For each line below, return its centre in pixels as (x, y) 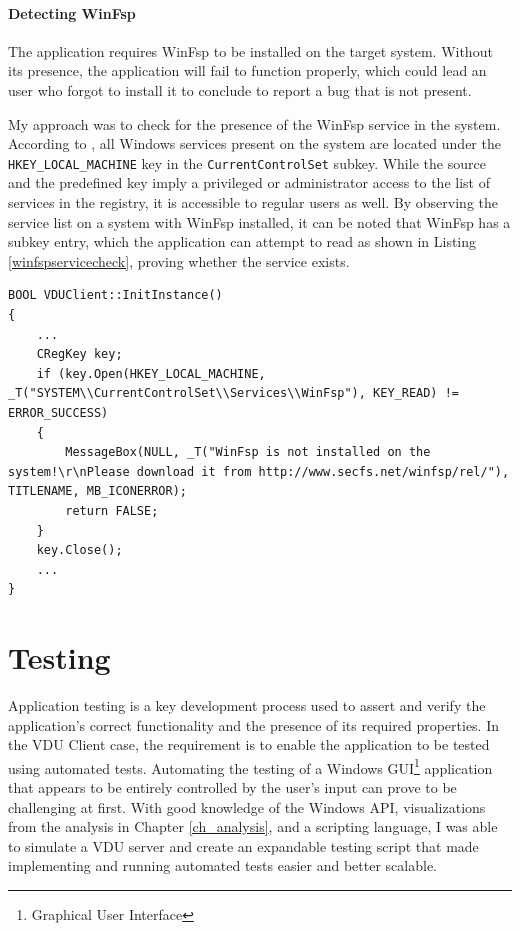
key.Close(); (79, 550)
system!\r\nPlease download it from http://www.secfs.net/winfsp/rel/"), (259, 471)
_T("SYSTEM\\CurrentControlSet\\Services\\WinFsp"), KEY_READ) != (234, 393)
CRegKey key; (79, 354)
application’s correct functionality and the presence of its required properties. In (254, 724)
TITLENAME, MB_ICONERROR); (97, 491)
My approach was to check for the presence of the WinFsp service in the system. (254, 123)
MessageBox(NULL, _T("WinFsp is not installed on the (248, 452)
